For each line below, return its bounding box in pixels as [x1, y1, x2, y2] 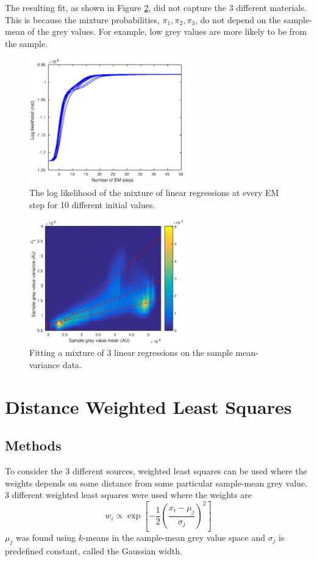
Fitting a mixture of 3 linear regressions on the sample [29, 346, 233, 359]
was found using [15, 530, 76, 543]
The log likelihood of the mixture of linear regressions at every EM [29, 186, 279, 198]
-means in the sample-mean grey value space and [83, 530, 265, 543]
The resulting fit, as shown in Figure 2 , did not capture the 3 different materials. [5, 1, 307, 13]
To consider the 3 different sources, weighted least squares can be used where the [5, 464, 307, 477]
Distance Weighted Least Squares [5, 394, 292, 419]
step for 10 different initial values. [29, 198, 155, 211]
